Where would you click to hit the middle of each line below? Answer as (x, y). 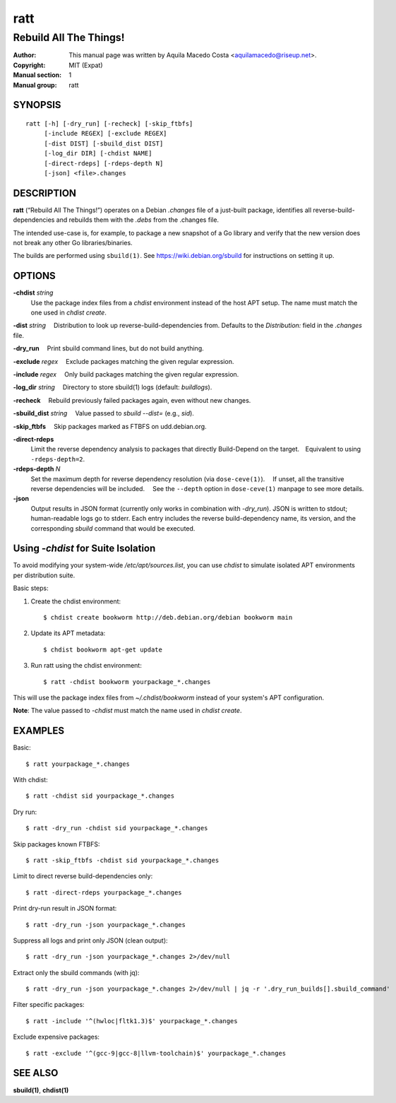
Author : (25, 55)
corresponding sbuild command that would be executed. (113, 528)
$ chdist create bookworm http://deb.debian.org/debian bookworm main (168, 617)
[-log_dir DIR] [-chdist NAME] (98, 153)
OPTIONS (34, 276)
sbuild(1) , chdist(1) (41, 1090)
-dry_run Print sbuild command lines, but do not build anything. (108, 348)
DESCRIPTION (45, 193)
